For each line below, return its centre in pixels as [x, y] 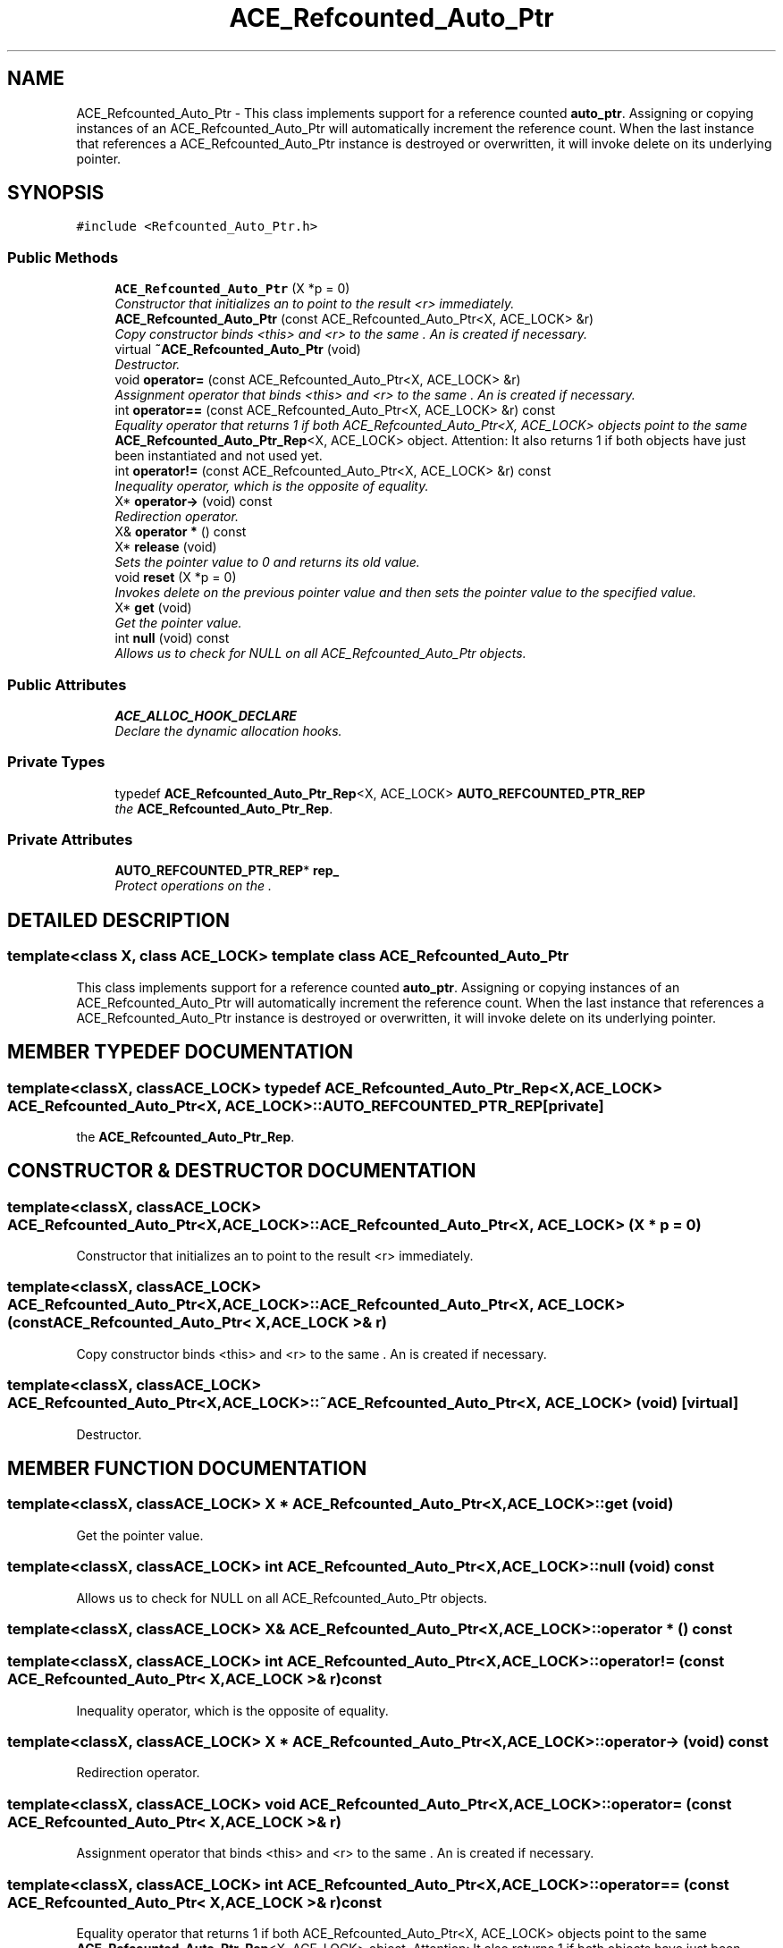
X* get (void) [153, 608]
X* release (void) [166, 547]
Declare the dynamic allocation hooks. [228, 730]
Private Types [56, 762]
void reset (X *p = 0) [176, 578]
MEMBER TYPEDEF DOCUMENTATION [181, 1052]
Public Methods [63, 257]
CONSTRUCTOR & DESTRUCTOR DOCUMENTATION [242, 1171]
